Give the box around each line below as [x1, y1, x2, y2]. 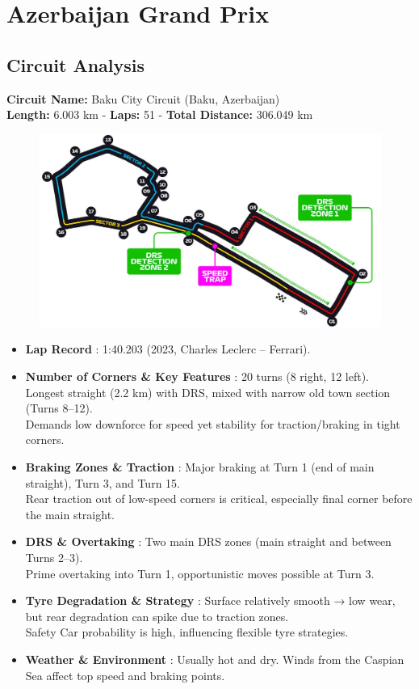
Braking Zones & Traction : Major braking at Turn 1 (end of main [25, 459, 375, 475]
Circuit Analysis [6, 52, 145, 77]
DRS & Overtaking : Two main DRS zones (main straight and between [25, 533, 392, 550]
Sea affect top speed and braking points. [25, 666, 225, 683]
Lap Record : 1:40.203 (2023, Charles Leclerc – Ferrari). [25, 340, 311, 357]
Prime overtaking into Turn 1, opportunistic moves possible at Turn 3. [25, 564, 375, 581]
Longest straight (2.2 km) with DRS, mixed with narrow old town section [25, 383, 391, 400]
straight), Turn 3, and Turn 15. [25, 474, 180, 491]
